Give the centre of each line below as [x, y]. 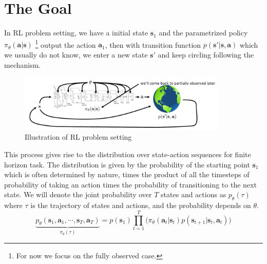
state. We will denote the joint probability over [78, 194]
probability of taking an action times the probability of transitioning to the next [130, 184]
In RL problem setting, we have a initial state [76, 33]
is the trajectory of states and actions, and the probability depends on [141, 205]
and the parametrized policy [203, 33]
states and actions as [194, 194]
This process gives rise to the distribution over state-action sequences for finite [128, 154]
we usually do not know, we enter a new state [76, 54]
